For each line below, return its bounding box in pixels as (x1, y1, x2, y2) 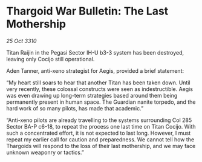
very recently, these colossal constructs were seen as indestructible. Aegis (6, 85, 194, 92)
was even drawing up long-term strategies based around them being (6, 92, 178, 99)
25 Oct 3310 (6, 37, 37, 44)
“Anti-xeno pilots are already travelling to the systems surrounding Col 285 (6, 116, 192, 124)
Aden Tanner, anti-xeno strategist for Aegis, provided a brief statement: (6, 67, 184, 74)
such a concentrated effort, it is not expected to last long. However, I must (6, 129, 191, 137)
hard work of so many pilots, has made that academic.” (6, 104, 144, 112)
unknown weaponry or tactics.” (6, 149, 85, 156)
